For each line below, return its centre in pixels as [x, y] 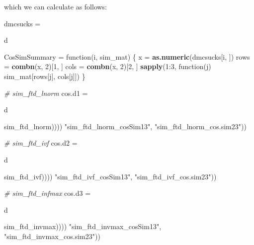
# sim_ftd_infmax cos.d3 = [47, 193]
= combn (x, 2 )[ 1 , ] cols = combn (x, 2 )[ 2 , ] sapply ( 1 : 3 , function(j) [108, 66]
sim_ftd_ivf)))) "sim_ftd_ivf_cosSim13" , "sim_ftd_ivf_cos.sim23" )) [110, 176]
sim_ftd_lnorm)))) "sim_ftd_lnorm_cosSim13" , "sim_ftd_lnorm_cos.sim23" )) [125, 126]
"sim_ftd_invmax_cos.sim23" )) [52, 236]
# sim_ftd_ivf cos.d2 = [41, 143]
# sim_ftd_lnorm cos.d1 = [46, 93]
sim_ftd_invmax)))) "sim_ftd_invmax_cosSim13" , [83, 226]
